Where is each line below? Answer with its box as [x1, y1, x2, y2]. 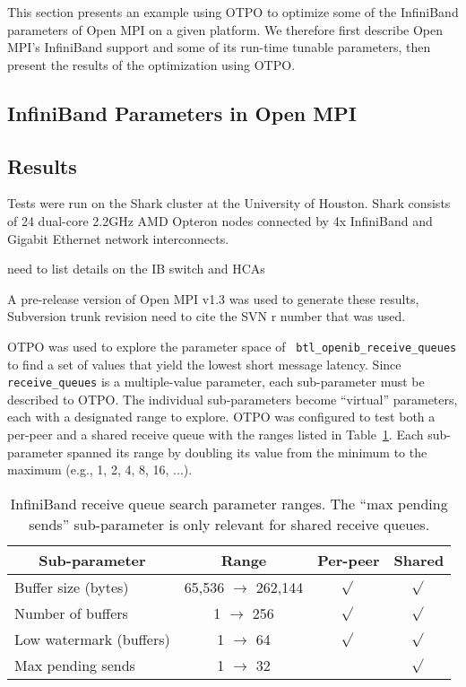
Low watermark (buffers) [14, 628, 170, 649]
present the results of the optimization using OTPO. [7, 55, 296, 74]
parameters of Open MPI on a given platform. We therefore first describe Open [7, 20, 444, 39]
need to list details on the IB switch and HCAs [7, 259, 265, 278]
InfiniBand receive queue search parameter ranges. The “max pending [10, 492, 448, 514]
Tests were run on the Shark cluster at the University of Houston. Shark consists [7, 194, 451, 213]
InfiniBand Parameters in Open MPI [7, 99, 357, 126]
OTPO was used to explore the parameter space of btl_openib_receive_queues [7, 336, 457, 355]
